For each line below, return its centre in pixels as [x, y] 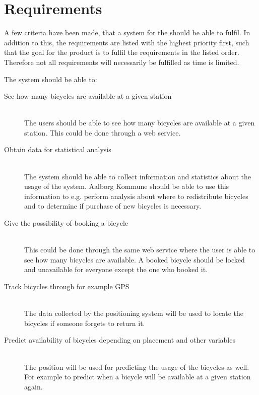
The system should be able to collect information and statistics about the [138, 176]
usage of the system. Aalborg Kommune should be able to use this [127, 186]
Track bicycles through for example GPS [67, 286]
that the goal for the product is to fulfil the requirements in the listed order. [122, 52]
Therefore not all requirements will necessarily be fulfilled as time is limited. [122, 62]
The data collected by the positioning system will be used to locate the [134, 313]
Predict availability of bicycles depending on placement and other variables [120, 340]
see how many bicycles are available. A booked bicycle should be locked [135, 259]
